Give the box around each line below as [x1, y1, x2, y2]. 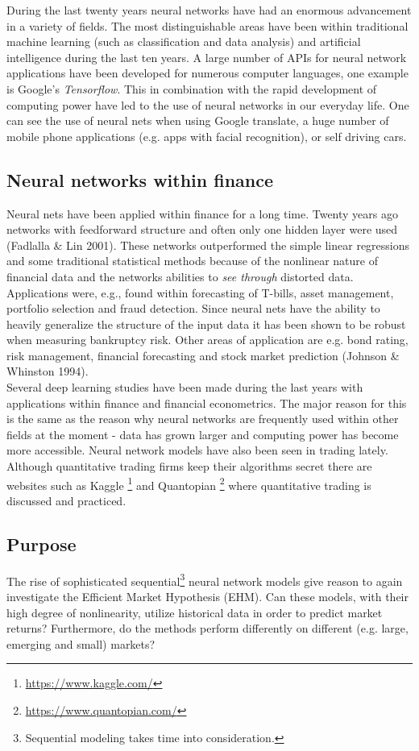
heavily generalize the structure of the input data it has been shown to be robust [6, 315, 406, 332]
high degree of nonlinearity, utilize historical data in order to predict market [6, 604, 383, 620]
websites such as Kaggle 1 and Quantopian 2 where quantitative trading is [6, 474, 371, 493]
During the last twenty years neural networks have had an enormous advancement [6, 2, 412, 18]
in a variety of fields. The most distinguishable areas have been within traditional [6, 17, 409, 34]
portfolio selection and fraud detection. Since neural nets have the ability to [6, 300, 380, 317]
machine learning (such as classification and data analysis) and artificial [6, 33, 361, 50]
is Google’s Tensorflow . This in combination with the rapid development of [6, 80, 377, 97]
